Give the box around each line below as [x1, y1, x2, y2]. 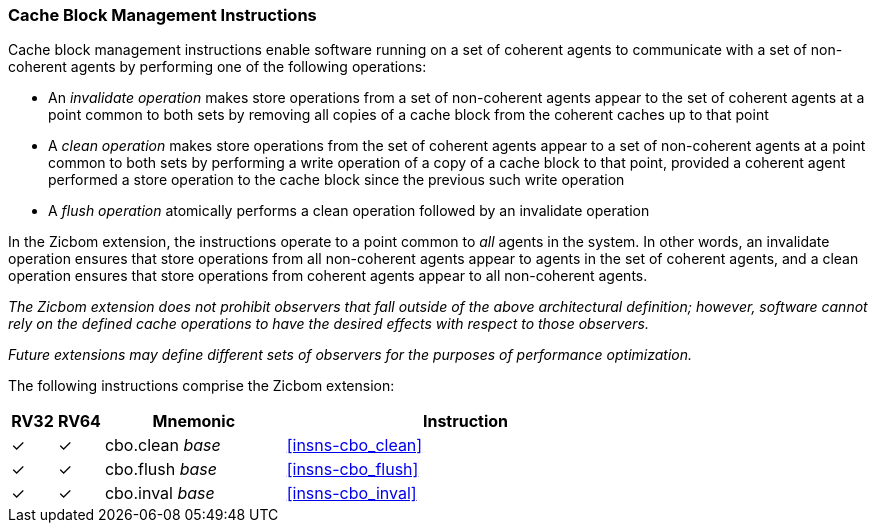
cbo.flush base [104, 459, 217, 480]
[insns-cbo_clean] [286, 435, 423, 456]
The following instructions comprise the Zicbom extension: [8, 377, 395, 395]
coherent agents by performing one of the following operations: [8, 58, 427, 76]
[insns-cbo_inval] [286, 483, 417, 504]
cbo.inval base [104, 483, 215, 504]
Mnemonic [152, 411, 236, 432]
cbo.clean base [104, 435, 221, 456]
